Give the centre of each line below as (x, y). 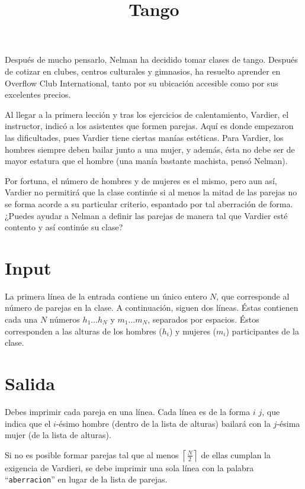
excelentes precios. (38, 94)
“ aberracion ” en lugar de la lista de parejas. (86, 479)
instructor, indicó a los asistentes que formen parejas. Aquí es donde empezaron (149, 126)
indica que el (28, 423)
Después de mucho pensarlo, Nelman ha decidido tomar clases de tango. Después (151, 59)
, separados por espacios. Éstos (203, 319)
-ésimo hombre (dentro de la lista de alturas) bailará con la (163, 423)
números (65, 319)
